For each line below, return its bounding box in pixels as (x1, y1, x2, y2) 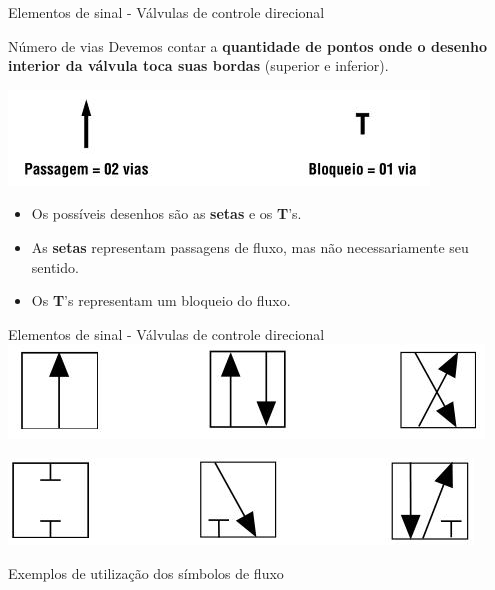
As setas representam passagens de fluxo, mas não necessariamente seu (31, 236, 469, 257)
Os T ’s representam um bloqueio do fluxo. (31, 290, 291, 311)
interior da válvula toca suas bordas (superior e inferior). (8, 55, 389, 76)
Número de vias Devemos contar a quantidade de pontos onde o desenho (8, 35, 487, 56)
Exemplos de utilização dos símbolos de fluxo (8, 562, 284, 583)
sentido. (31, 256, 79, 277)
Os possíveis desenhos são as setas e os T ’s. (31, 203, 302, 224)
